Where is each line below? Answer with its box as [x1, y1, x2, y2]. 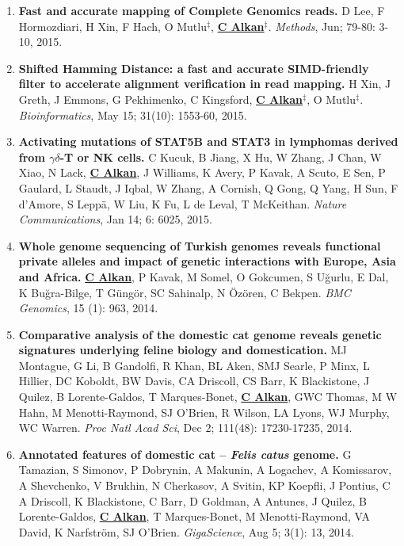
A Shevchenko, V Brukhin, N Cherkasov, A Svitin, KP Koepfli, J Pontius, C [18, 477, 391, 494]
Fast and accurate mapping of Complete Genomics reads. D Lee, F [18, 2, 385, 18]
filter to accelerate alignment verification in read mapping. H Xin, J [18, 75, 391, 92]
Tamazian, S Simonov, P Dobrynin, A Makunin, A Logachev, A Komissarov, [18, 461, 392, 478]
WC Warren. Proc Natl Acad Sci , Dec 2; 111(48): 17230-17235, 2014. [18, 419, 353, 436]
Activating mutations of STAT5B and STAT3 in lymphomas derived [18, 133, 398, 150]
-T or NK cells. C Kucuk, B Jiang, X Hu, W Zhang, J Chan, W [59, 148, 382, 165]
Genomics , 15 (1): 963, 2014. [18, 300, 158, 316]
